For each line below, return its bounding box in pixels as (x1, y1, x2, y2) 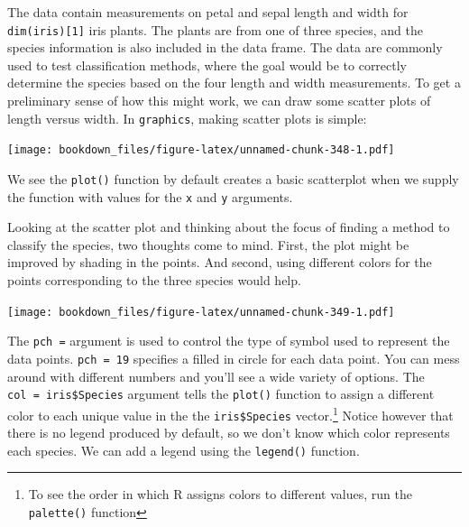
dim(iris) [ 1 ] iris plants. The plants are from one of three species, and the (7, 20, 423, 39)
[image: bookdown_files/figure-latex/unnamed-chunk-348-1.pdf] (7, 143, 395, 157)
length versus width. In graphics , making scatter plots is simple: (7, 108, 367, 127)
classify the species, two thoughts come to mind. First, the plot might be (7, 235, 409, 254)
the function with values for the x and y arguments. (7, 187, 293, 206)
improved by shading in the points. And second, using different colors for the (7, 253, 432, 272)
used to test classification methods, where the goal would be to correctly (7, 55, 408, 74)
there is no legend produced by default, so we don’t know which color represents (7, 423, 450, 442)
